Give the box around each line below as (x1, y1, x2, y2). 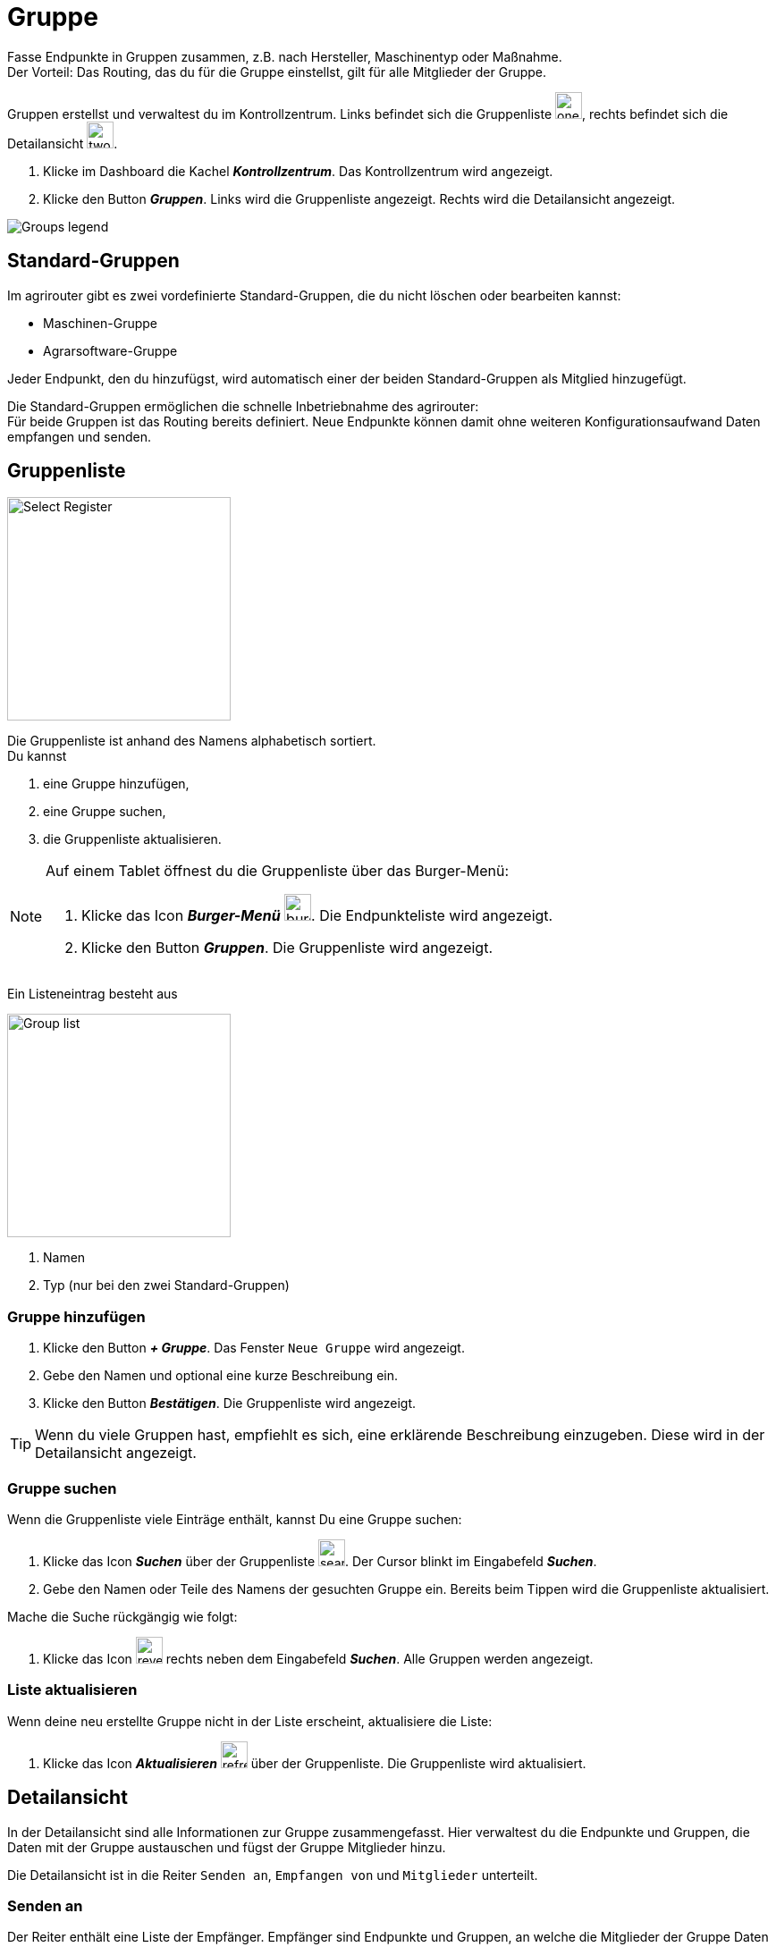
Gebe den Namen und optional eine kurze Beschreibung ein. (43, 1368, 398, 1384)
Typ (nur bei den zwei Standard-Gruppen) (43, 1277, 290, 1294)
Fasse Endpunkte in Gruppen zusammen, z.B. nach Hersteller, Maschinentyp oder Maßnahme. (7, 48, 562, 64)
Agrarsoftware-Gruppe (43, 342, 178, 358)
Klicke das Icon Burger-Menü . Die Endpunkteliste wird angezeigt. (81, 906, 553, 925)
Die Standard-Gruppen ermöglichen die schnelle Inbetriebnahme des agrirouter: (7, 398, 479, 414)
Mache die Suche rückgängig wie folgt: (7, 1608, 238, 1624)
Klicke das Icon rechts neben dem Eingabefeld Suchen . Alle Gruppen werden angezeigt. (43, 1650, 594, 1666)
